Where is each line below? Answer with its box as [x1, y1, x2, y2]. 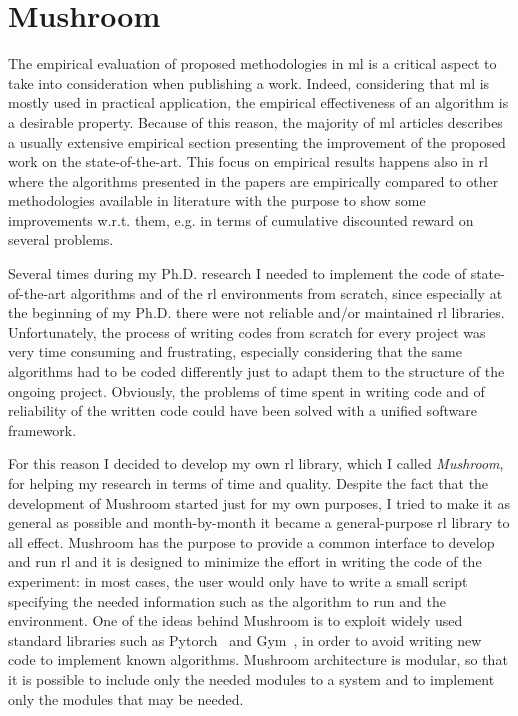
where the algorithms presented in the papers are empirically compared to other [8, 170, 499, 191]
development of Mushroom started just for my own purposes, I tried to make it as [8, 492, 510, 513]
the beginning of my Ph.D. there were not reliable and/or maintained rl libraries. [8, 302, 505, 323]
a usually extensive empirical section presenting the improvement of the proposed [8, 131, 506, 152]
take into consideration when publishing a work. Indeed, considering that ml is [8, 72, 490, 93]
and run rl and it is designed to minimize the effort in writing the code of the [8, 551, 482, 572]
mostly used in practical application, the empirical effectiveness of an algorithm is [8, 92, 509, 113]
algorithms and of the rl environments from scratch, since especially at [70, 282, 503, 303]
